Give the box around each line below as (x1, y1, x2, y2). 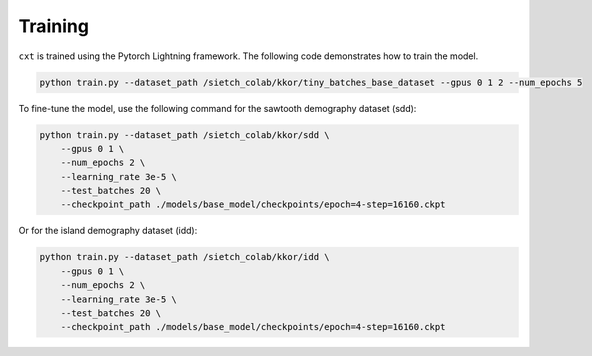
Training (18, 15, 90, 37)
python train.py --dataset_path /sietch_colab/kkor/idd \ (39, 251, 330, 263)
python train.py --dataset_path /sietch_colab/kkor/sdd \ (39, 129, 330, 140)
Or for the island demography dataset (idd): (18, 225, 198, 237)
